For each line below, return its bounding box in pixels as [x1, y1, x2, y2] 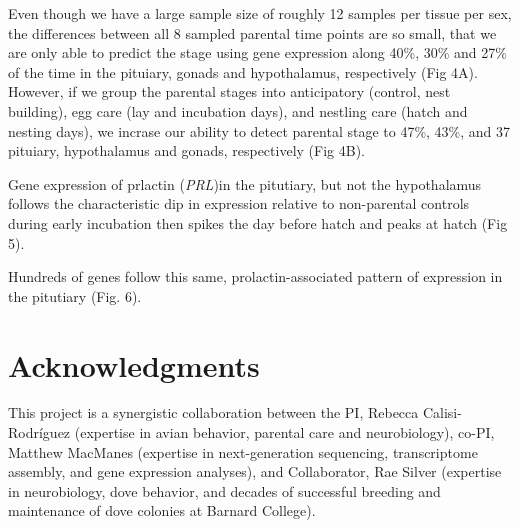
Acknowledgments [8, 344, 260, 385]
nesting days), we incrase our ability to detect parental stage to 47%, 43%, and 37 [8, 120, 511, 141]
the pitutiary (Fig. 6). [8, 285, 142, 306]
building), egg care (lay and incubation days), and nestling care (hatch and [8, 100, 468, 121]
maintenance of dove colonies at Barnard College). [8, 500, 316, 521]
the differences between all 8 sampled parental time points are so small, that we [8, 22, 497, 43]
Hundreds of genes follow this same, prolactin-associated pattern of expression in [8, 266, 503, 287]
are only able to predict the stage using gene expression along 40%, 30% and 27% [8, 42, 507, 63]
